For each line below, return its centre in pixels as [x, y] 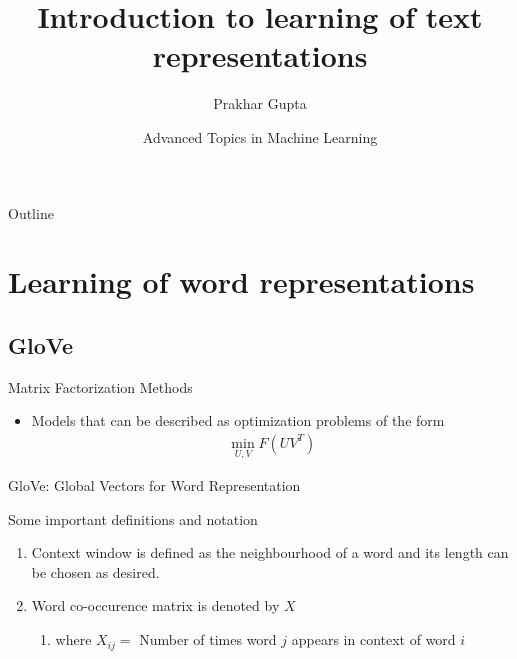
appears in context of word [373, 639]
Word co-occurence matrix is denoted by [155, 605]
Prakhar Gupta [260, 103]
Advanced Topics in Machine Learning [260, 136]
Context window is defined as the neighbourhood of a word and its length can [270, 552]
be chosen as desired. [95, 571]
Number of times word [208, 639]
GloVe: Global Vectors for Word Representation [154, 485]
